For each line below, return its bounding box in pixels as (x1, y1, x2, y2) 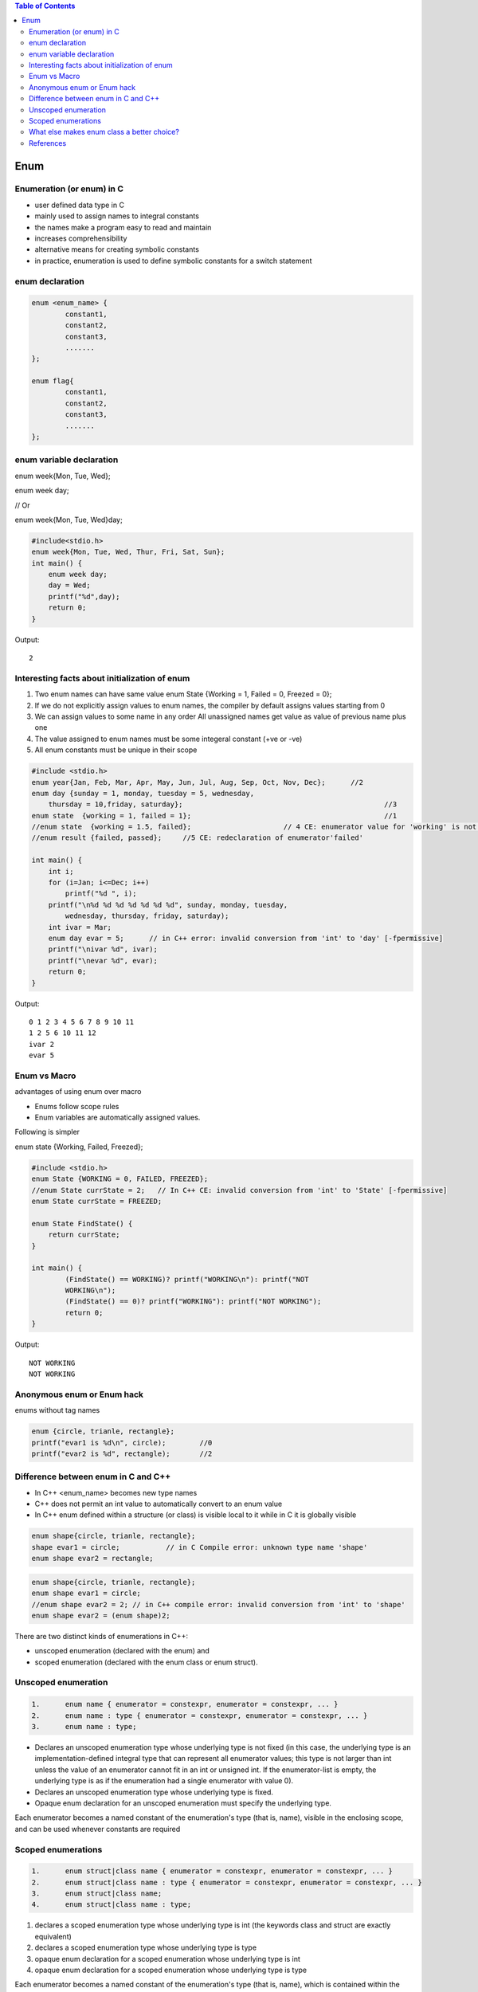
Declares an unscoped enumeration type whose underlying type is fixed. (34, 1787, 274, 1797)
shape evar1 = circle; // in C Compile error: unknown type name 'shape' (31, 1543, 368, 1551)
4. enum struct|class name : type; (31, 1900, 191, 1909)
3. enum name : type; (31, 1722, 137, 1731)
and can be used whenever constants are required (14, 1824, 181, 1833)
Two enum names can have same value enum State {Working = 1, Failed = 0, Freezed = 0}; (34, 689, 332, 699)
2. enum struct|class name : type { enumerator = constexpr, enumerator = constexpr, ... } (31, 1877, 422, 1887)
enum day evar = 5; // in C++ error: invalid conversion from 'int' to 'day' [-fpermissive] (48, 933, 444, 943)
